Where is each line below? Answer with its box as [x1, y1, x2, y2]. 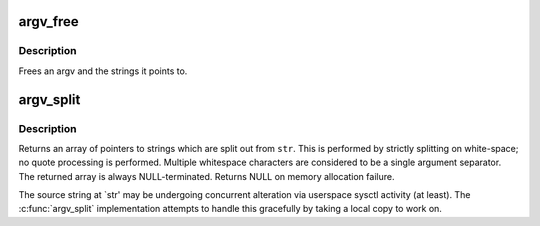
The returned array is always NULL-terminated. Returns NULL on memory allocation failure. [18, 170, 395, 182]
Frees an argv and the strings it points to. [18, 65, 188, 77]
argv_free [18, 13, 79, 30]
